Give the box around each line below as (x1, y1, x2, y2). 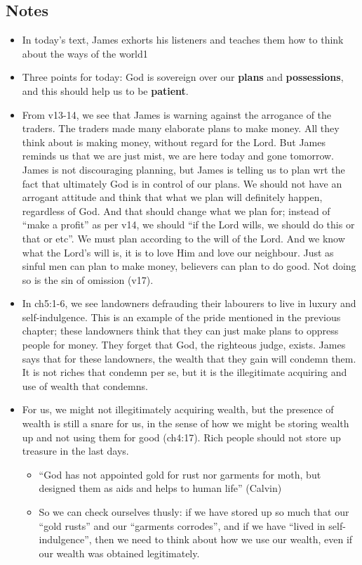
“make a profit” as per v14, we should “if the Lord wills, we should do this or (22, 217, 355, 232)
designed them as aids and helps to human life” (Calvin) (39, 481, 282, 495)
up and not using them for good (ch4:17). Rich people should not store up (22, 429, 341, 444)
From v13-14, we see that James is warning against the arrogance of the (22, 107, 332, 122)
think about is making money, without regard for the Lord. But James (22, 134, 326, 149)
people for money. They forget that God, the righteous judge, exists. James (22, 337, 346, 352)
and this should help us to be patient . (22, 83, 189, 98)
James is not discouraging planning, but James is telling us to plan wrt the (22, 162, 345, 176)
